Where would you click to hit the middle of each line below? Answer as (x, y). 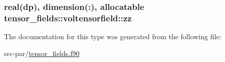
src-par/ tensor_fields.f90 (42, 53)
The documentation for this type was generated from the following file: (113, 36)
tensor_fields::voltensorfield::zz (68, 18)
